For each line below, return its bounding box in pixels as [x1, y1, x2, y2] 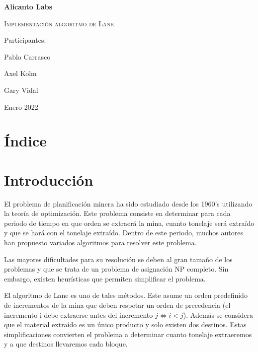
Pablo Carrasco [4, 51, 51, 62]
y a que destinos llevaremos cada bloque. [4, 339, 128, 349]
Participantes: [4, 35, 46, 45]
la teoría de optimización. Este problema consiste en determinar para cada [4, 208, 231, 218]
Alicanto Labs [4, 1, 53, 11]
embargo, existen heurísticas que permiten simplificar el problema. [4, 273, 206, 283]
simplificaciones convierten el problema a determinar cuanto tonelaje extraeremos [4, 329, 252, 339]
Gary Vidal [4, 84, 38, 95]
